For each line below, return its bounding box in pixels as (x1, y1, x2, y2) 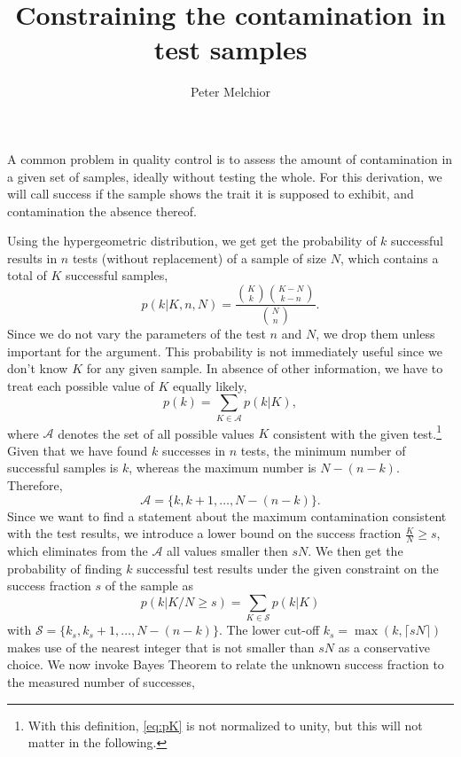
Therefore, (7, 476, 63, 495)
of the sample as (105, 576, 193, 595)
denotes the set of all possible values (58, 424, 254, 442)
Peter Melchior (190, 82, 271, 101)
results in (7, 248, 58, 267)
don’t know (7, 359, 68, 378)
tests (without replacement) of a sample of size (72, 248, 327, 267)
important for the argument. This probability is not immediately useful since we (7, 341, 442, 360)
